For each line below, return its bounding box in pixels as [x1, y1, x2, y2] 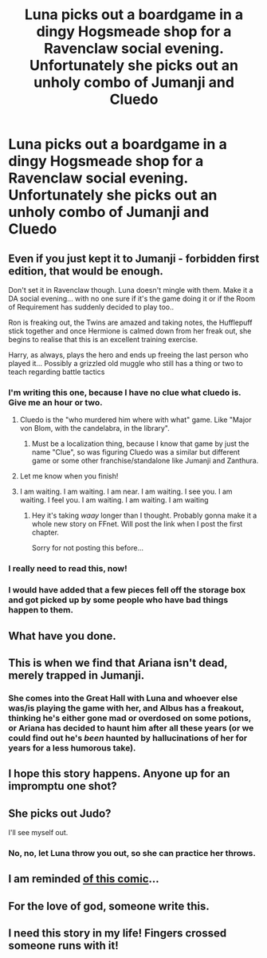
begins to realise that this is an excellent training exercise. [8, 335, 198, 344]
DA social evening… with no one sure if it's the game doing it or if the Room [8, 294, 256, 303]
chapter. [31, 528, 60, 538]
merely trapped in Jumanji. [8, 668, 145, 682]
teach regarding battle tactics [8, 367, 105, 376]
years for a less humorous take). [8, 742, 136, 753]
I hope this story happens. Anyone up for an [8, 767, 230, 781]
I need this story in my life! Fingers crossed [8, 927, 227, 940]
